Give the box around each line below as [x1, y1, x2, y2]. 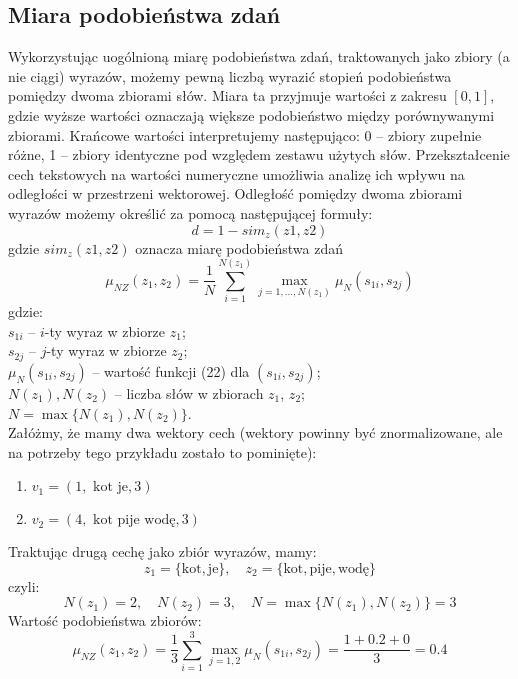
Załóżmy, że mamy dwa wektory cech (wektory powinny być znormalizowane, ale [8, 422, 503, 443]
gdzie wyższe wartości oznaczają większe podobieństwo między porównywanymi [8, 104, 495, 125]
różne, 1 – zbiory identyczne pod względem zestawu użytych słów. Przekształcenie [8, 144, 510, 165]
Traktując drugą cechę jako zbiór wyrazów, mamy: [8, 541, 317, 562]
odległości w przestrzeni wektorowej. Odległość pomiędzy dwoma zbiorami [8, 183, 463, 204]
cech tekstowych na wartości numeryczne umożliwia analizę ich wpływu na [8, 163, 465, 184]
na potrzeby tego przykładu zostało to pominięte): [8, 441, 317, 462]
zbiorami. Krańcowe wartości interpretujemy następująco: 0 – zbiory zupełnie [8, 124, 482, 145]
